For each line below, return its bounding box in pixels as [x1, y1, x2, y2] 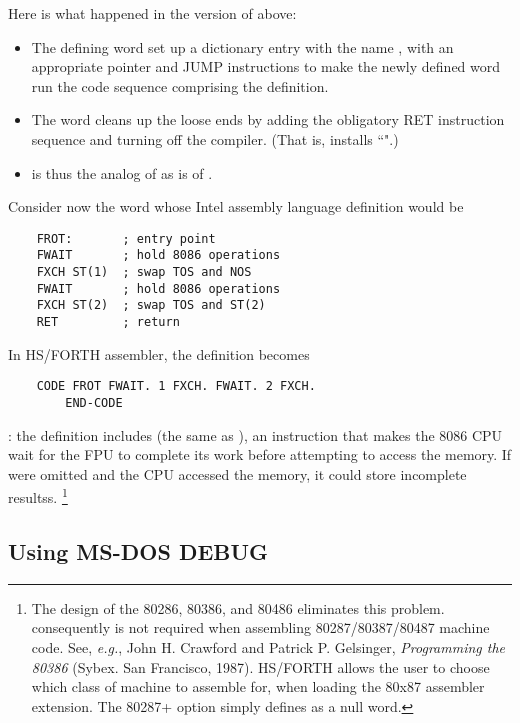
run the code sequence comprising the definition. [31, 75, 329, 96]
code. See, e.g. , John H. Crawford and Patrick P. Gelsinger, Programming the [31, 637, 506, 658]
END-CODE [65, 395, 123, 410]
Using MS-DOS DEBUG [8, 536, 269, 567]
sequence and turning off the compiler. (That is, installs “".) [31, 128, 399, 149]
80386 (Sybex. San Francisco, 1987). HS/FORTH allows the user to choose [31, 656, 490, 677]
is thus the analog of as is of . [31, 162, 213, 183]
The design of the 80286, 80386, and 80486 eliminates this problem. [31, 597, 445, 618]
